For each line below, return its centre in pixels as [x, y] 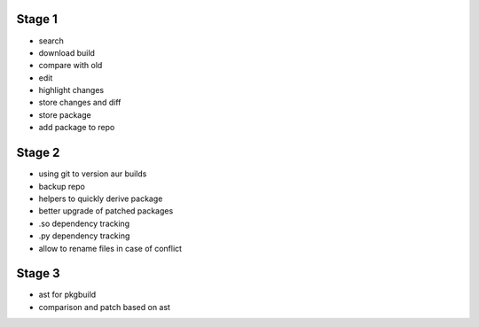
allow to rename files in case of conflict [110, 248]
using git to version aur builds [93, 174]
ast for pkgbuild [67, 295]
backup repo [62, 186]
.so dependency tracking [84, 223]
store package [65, 114]
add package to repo [77, 128]
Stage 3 [39, 273]
